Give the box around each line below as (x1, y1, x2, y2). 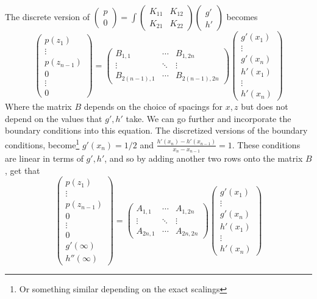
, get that (5, 164, 40, 176)
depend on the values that (5, 112, 102, 124)
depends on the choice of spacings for (84, 100, 223, 113)
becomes (226, 10, 258, 23)
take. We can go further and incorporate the (126, 112, 291, 124)
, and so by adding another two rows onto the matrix (104, 151, 303, 164)
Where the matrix (5, 100, 72, 113)
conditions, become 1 (5, 137, 80, 151)
